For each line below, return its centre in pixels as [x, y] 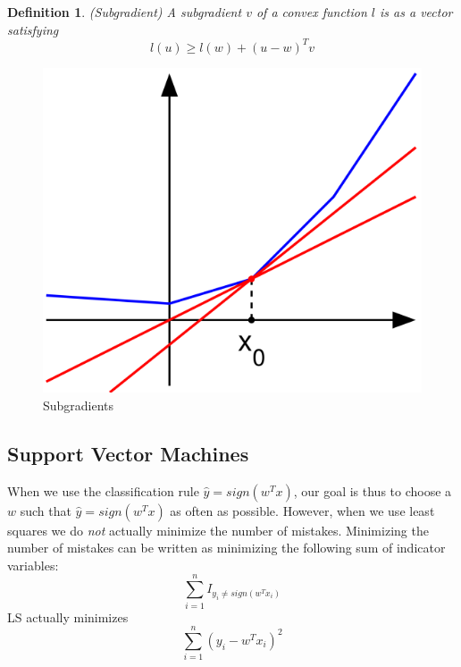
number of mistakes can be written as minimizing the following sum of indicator [226, 548]
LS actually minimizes [68, 616]
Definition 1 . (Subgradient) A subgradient [125, 12]
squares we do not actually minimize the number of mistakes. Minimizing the [218, 530]
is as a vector [416, 12]
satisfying [33, 29]
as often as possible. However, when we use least [302, 510]
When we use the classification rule [103, 490]
